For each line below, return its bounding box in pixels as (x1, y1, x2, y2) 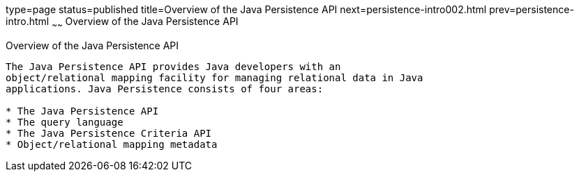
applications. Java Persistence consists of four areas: (6, 83, 324, 94)
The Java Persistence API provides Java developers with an (6, 60, 341, 72)
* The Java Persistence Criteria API (6, 127, 212, 139)
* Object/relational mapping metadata (6, 138, 218, 150)
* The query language (6, 116, 123, 128)
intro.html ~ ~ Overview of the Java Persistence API (6, 15, 239, 30)
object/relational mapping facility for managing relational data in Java (6, 71, 423, 83)
